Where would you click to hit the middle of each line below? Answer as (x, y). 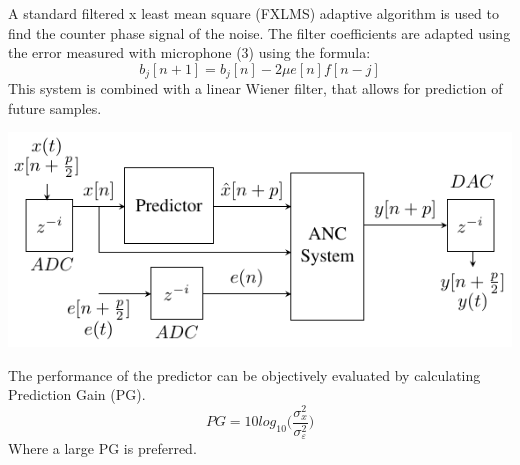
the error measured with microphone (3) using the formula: (189, 52)
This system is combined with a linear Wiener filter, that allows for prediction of (255, 88)
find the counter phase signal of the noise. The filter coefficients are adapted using (259, 32)
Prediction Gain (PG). (77, 394)
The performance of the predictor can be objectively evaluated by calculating (244, 374)
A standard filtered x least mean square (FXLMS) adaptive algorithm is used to (253, 13)
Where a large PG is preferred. (102, 448)
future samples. (55, 107)
